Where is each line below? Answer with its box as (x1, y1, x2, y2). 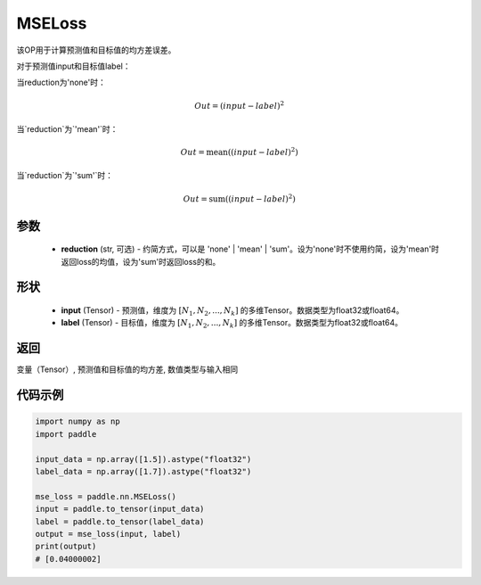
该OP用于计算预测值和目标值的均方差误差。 (16, 45, 176, 55)
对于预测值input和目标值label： (16, 61, 131, 71)
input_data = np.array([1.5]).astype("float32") (35, 454, 252, 464)
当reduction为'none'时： (16, 77, 106, 88)
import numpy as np (35, 416, 120, 427)
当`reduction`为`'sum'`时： (16, 170, 114, 181)
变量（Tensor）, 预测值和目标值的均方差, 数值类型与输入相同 (16, 364, 239, 375)
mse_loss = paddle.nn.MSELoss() (35, 491, 177, 501)
